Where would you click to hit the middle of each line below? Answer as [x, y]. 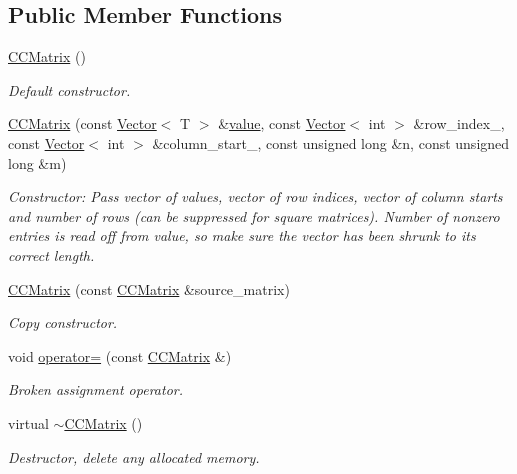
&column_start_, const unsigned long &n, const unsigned [331, 142]
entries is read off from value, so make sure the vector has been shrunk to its [242, 235]
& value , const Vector [282, 123]
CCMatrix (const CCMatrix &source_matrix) [149, 288]
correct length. [51, 254]
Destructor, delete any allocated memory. [134, 456]
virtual [28, 422]
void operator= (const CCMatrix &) [120, 355]
